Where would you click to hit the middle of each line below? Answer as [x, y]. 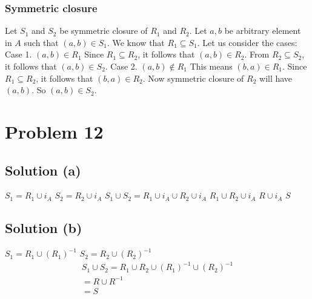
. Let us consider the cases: [247, 42]
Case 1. [18, 54]
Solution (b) [44, 228]
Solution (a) [43, 170]
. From [257, 54]
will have [276, 78]
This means [211, 66]
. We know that [136, 42]
